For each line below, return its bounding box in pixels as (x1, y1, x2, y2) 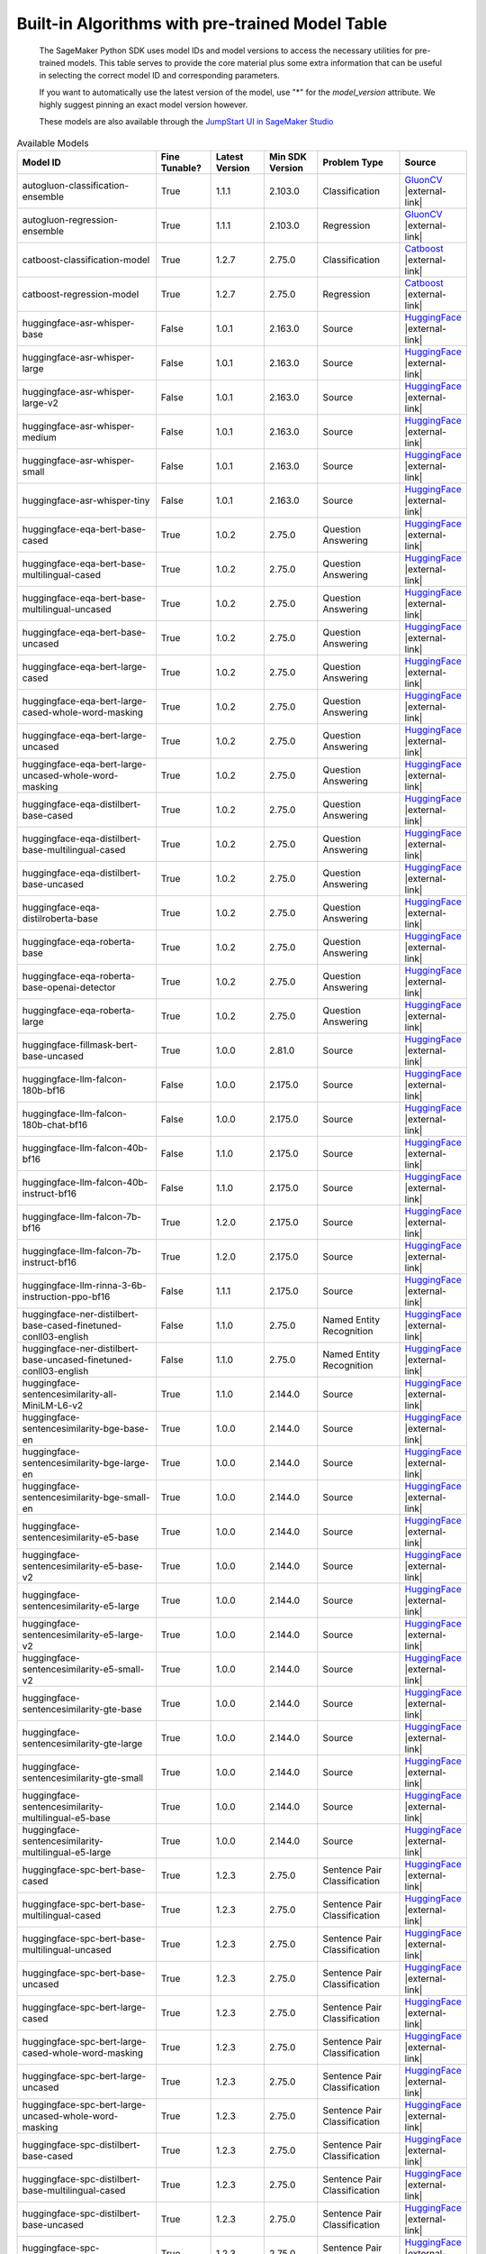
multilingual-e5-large (22, 1846, 112, 1859)
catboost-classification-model (22, 253, 150, 266)
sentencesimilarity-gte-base (22, 1703, 142, 1716)
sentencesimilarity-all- (22, 1388, 117, 1401)
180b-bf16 (22, 1085, 66, 1097)
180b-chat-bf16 (22, 1119, 88, 1132)
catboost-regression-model (22, 289, 139, 301)
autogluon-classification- (22, 179, 130, 192)
